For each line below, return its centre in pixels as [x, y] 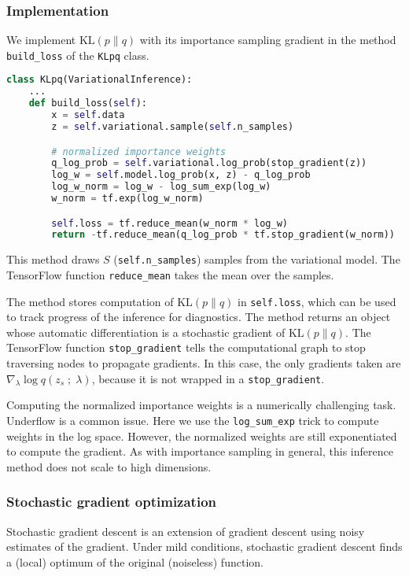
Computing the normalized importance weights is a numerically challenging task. [201, 405]
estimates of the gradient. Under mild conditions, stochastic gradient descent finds [204, 546]
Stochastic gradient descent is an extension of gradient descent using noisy [186, 531]
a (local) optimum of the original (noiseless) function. [135, 561]
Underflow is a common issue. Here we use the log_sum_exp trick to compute [193, 421]
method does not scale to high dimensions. [109, 466]
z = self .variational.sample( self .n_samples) [173, 126]
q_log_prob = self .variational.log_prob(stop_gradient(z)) [209, 163]
